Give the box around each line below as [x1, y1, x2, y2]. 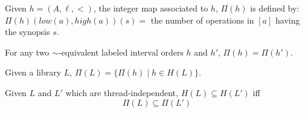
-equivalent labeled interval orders [58, 45, 184, 58]
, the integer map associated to [93, 2, 208, 14]
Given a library [5, 66, 62, 79]
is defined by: [250, 2, 300, 14]
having [275, 13, 300, 26]
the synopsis [5, 25, 50, 38]
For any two [5, 45, 50, 58]
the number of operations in [150, 13, 254, 26]
